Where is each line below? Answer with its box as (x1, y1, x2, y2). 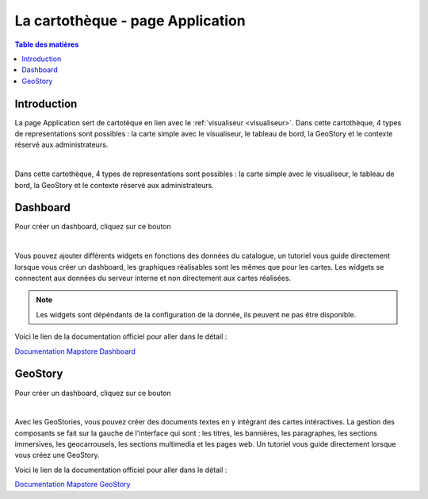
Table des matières (14, 40, 79, 49)
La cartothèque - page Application (14, 12, 246, 29)
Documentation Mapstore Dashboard (14, 346, 136, 356)
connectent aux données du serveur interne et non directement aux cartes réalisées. (14, 274, 292, 283)
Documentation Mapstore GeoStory (14, 480, 131, 489)
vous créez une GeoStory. (14, 451, 100, 460)
